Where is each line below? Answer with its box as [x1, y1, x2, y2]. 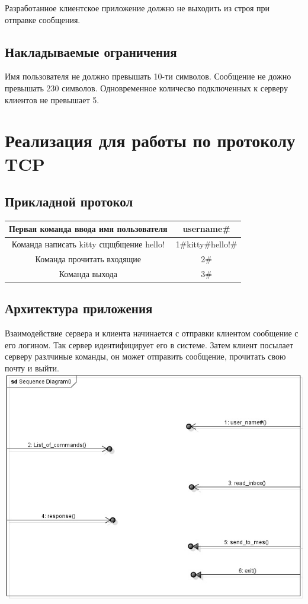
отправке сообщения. [5, 13, 81, 26]
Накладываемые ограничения [5, 42, 177, 61]
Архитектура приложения [5, 299, 153, 317]
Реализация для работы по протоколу [5, 128, 296, 152]
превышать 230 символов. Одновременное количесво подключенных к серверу [5, 81, 288, 94]
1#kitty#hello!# [175, 238, 238, 250]
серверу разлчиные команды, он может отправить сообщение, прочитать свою [5, 350, 286, 363]
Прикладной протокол [5, 192, 133, 211]
